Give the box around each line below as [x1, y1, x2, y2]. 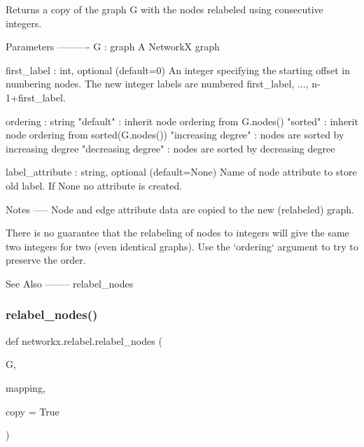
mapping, [6, 380, 45, 395]
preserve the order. [6, 253, 86, 267]
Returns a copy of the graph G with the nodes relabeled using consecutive [6, 2, 323, 16]
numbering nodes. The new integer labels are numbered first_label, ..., [6, 76, 309, 91]
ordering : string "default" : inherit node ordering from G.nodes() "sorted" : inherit [6, 113, 358, 128]
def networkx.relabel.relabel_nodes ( [6, 333, 162, 348]
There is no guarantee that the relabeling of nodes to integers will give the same [6, 225, 349, 240]
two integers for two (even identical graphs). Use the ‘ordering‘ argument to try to [6, 239, 358, 253]
